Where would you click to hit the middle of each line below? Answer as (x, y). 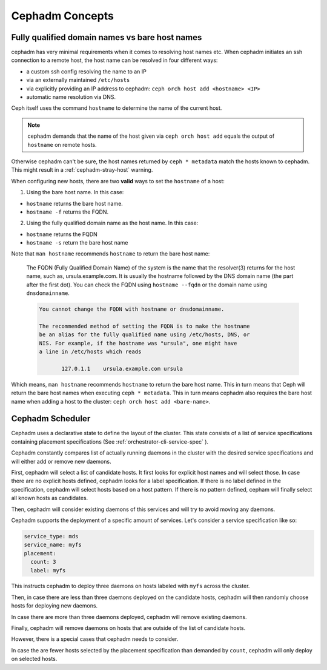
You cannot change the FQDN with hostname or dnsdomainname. (132, 309)
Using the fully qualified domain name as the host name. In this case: (112, 223)
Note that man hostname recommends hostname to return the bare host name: (111, 254)
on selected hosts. (34, 659)
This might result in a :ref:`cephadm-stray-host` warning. (82, 170)
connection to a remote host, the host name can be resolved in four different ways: (114, 60)
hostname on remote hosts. (62, 144)
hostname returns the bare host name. (75, 203)
